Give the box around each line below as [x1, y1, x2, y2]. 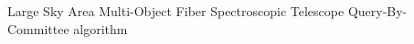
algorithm [73, 19, 128, 38]
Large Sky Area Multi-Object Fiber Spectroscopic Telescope [7, 2, 345, 20]
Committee [7, 19, 69, 38]
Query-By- [347, 2, 408, 20]
